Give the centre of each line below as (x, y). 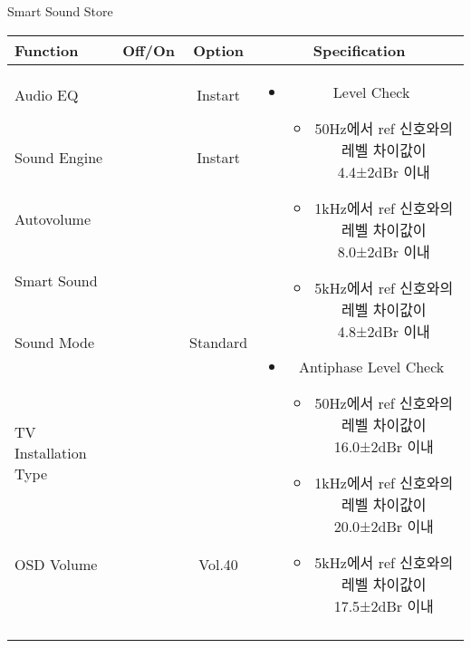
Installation (51, 453)
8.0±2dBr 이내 (384, 251)
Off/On (149, 50)
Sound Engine (59, 157)
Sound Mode (55, 343)
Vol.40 (218, 564)
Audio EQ (47, 95)
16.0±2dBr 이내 (384, 446)
